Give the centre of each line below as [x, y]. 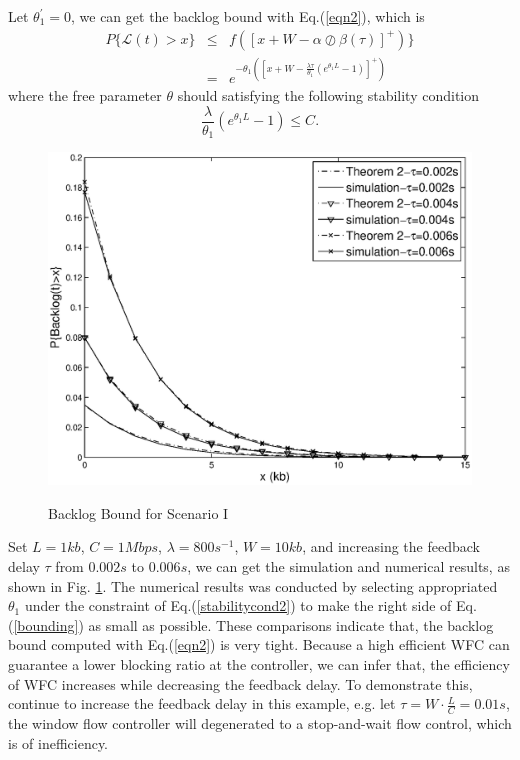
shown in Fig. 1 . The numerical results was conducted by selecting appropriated [253, 585]
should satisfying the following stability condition [328, 95]
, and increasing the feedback [391, 546]
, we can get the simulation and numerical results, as [348, 565]
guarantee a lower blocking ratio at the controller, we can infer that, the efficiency [259, 663]
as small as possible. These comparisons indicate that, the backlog [291, 624]
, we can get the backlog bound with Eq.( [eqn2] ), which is [248, 16]
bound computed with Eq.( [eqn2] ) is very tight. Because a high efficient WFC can [259, 644]
